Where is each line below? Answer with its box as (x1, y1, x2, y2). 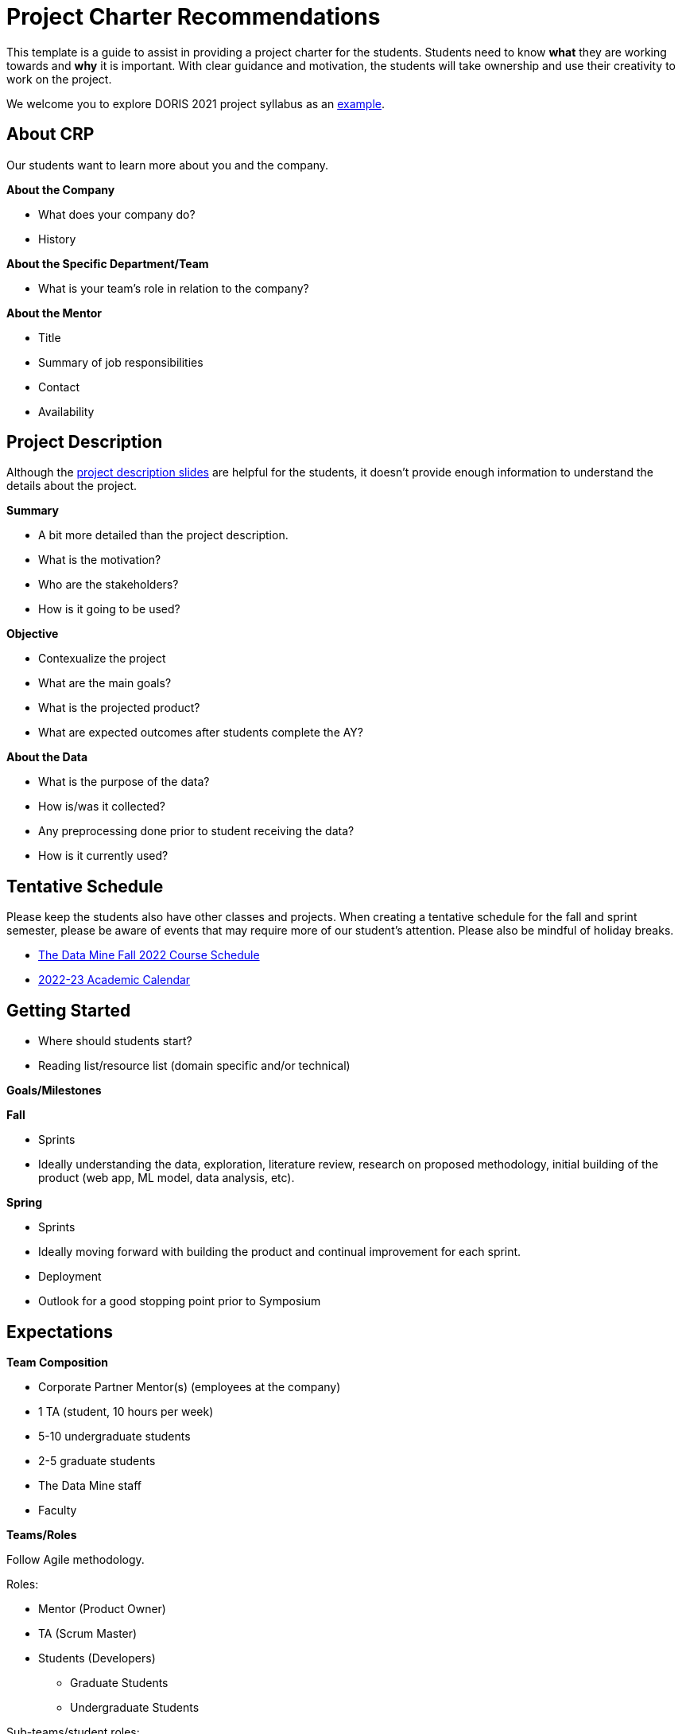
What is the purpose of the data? (38, 775, 210, 789)
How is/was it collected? (38, 799, 165, 814)
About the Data (6, 750, 88, 764)
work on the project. (6, 72, 112, 86)
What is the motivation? (38, 553, 161, 567)
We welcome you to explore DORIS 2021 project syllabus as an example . (6, 96, 385, 111)
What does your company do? (38, 207, 196, 221)
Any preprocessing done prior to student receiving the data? (38, 824, 355, 838)
